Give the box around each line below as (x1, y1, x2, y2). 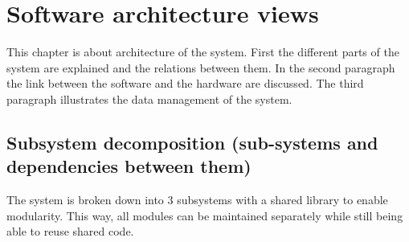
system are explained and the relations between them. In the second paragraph (6, 59, 395, 76)
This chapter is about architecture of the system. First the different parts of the (6, 43, 399, 60)
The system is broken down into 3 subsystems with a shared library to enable (6, 191, 388, 208)
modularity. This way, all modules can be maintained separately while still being (6, 207, 403, 224)
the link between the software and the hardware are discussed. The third (6, 75, 364, 92)
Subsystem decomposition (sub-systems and (6, 129, 378, 154)
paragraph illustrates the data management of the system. (6, 90, 292, 107)
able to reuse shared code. (6, 223, 134, 240)
